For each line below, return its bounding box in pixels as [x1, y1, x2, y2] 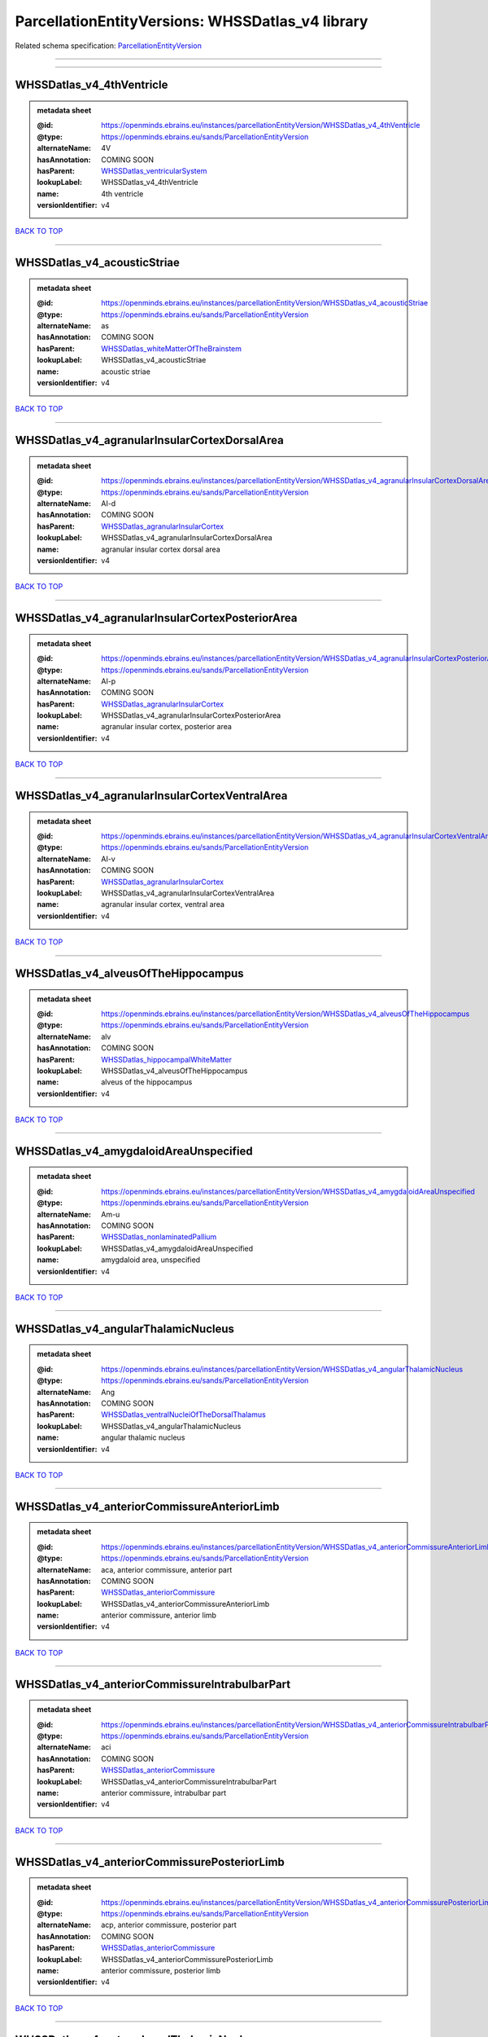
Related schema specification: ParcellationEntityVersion [15, 41, 203, 51]
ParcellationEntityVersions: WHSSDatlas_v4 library [15, 12, 368, 30]
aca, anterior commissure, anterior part [101, 1564, 233, 1574]
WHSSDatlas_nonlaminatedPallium [101, 1232, 217, 1242]
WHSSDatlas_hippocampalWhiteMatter [101, 1054, 232, 1064]
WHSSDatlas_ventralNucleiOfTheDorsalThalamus [101, 1410, 266, 1419]
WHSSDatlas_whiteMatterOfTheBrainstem [101, 343, 242, 354]
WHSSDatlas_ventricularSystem [101, 165, 207, 175]
